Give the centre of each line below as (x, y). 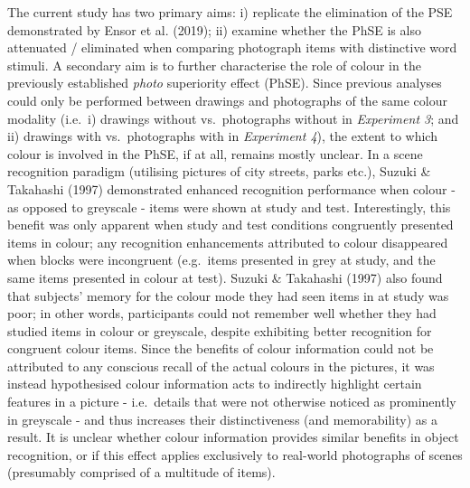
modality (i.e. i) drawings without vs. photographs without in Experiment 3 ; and (233, 118)
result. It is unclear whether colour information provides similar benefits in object (233, 437)
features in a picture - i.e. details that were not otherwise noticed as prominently (232, 402)
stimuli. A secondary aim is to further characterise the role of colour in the (214, 65)
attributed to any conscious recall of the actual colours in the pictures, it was (221, 366)
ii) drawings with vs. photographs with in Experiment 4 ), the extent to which (222, 136)
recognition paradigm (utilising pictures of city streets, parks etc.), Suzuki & (219, 171)
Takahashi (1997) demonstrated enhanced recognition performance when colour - (231, 188)
